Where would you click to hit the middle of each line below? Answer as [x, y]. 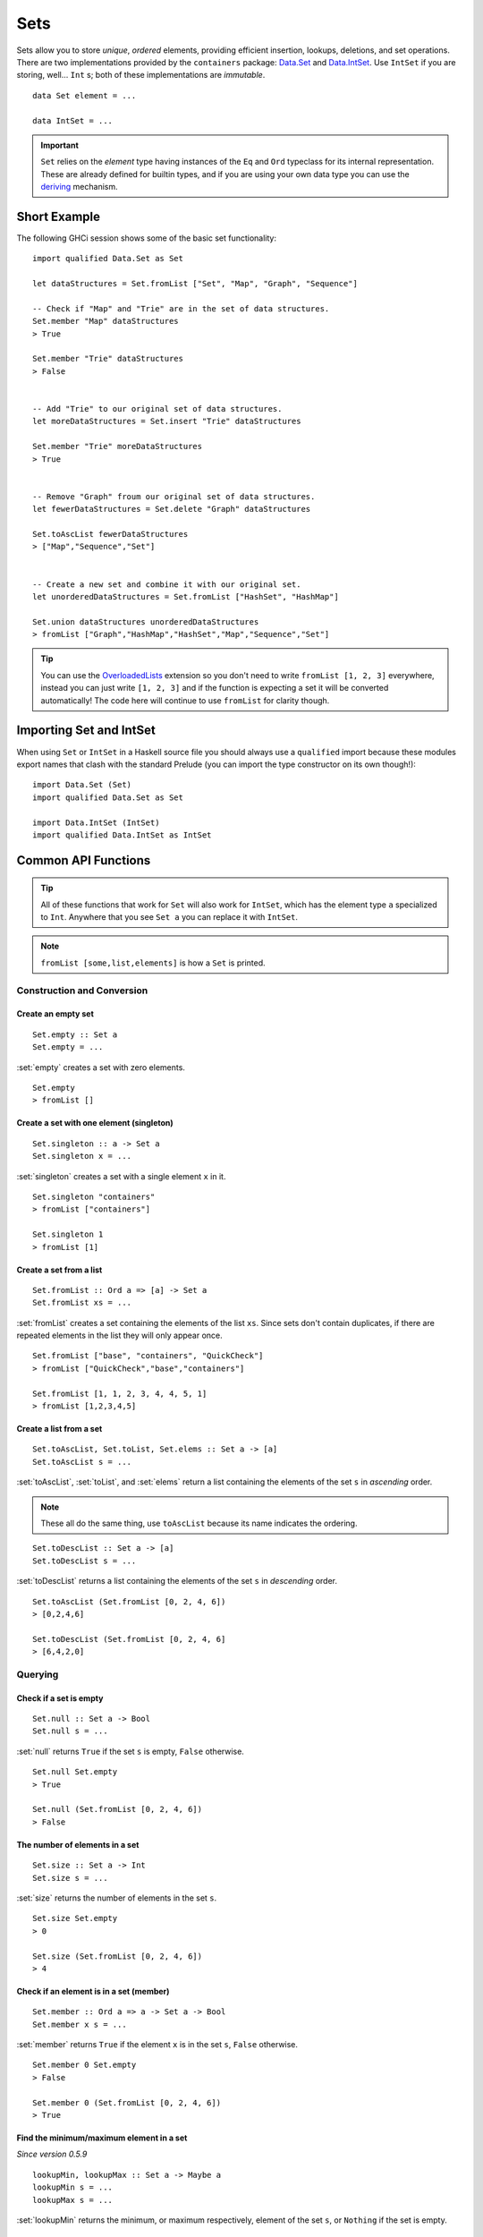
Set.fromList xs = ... [82, 1303]
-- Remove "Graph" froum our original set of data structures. [174, 496]
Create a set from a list [59, 1270]
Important [60, 145]
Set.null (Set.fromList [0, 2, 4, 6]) [118, 1809]
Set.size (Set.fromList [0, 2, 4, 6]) [118, 1956]
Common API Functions [84, 860]
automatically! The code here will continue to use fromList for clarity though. [185, 700]
